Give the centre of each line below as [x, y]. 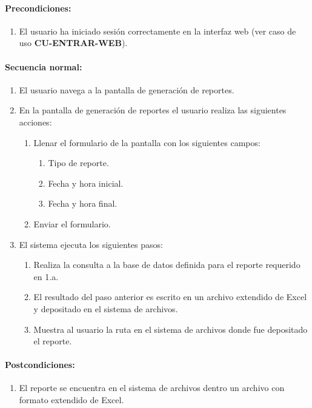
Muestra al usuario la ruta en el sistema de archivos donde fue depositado [171, 329]
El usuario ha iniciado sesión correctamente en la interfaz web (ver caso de [158, 31]
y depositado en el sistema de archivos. [106, 308]
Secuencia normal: [44, 66]
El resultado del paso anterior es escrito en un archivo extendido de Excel [170, 297]
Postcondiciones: [40, 365]
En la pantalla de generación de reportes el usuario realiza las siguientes [153, 110]
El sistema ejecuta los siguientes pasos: [91, 244]
